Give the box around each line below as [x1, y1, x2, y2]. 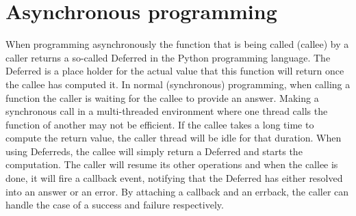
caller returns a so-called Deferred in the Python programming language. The [5, 50, 331, 64]
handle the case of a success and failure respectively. [5, 198, 224, 212]
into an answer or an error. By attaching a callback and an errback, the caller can [5, 184, 349, 198]
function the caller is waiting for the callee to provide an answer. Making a [5, 90, 319, 105]
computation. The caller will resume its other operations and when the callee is [5, 157, 338, 172]
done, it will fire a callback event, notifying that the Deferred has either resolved [5, 171, 343, 185]
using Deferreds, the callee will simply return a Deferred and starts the [5, 144, 303, 158]
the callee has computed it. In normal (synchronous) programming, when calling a [5, 77, 351, 91]
